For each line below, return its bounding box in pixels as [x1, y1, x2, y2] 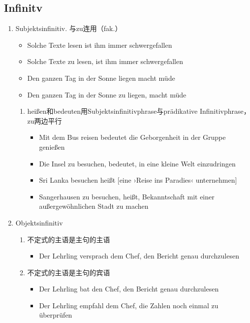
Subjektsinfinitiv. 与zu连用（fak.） [15, 23, 122, 33]
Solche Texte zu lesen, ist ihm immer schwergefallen [27, 56, 184, 66]
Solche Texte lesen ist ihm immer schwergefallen [27, 39, 172, 50]
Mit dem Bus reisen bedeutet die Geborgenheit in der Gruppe [39, 132, 226, 142]
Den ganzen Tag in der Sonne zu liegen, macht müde [27, 89, 187, 99]
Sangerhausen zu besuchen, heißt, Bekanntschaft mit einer [39, 191, 215, 201]
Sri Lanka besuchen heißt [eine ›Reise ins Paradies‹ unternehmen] [39, 175, 237, 185]
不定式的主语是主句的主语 [27, 234, 110, 244]
